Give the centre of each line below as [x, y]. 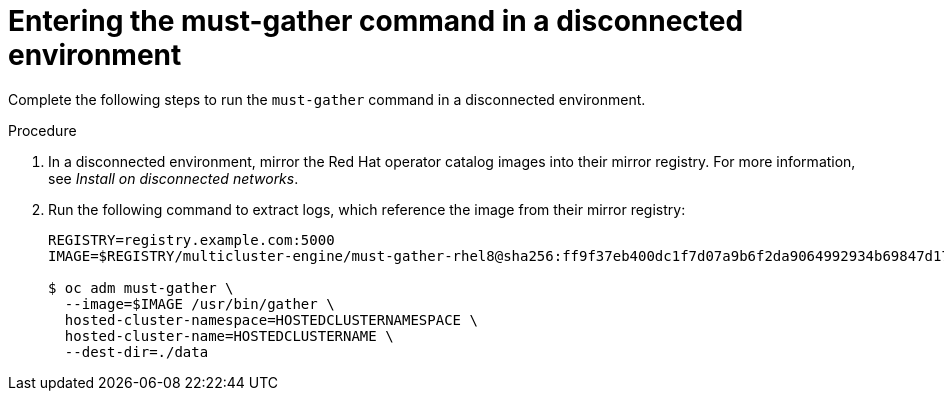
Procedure [42, 130]
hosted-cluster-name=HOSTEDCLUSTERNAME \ [229, 335]
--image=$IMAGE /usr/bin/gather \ [199, 303]
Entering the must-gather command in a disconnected [376, 21]
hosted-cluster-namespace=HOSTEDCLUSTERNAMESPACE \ [271, 319]
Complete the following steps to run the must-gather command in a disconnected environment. [327, 99]
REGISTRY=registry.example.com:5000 [191, 239]
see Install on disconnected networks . [173, 178]
